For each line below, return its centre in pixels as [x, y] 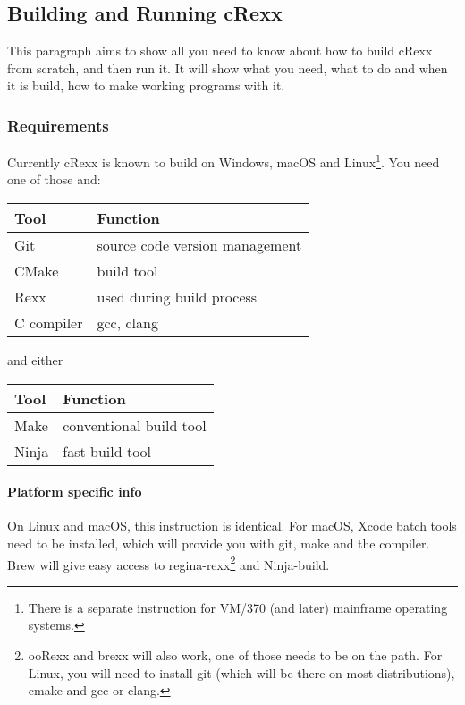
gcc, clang [127, 323]
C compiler [49, 323]
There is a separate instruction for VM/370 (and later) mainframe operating [238, 607]
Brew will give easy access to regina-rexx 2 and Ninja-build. [169, 563]
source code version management [199, 245]
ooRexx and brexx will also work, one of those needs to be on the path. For [235, 655]
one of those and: [54, 179]
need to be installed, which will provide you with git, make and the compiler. [219, 544]
